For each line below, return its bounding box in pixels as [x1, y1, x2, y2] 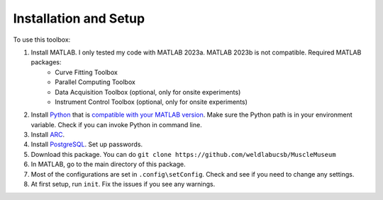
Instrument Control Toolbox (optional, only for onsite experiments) [55, 98, 248, 106]
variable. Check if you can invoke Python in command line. [30, 120, 202, 129]
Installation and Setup [13, 11, 145, 26]
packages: [30, 58, 62, 66]
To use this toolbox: [13, 35, 71, 44]
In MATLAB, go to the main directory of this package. [30, 160, 186, 169]
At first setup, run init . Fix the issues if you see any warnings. [30, 180, 216, 189]
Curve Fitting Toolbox [55, 68, 118, 76]
